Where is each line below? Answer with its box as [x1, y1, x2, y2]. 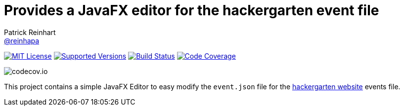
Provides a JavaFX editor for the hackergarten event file [4, 2, 379, 19]
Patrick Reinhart [4, 28, 56, 37]
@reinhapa [4, 36, 40, 45]
